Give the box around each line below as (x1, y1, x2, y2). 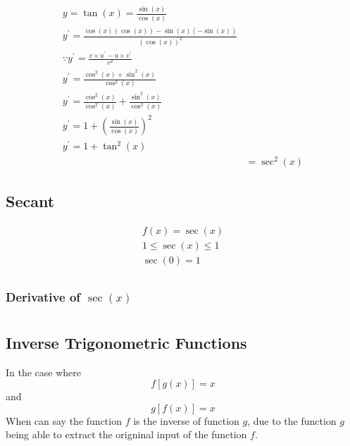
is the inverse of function (133, 413, 239, 428)
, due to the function (247, 413, 337, 428)
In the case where (6, 364, 82, 379)
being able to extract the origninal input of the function (6, 427, 247, 442)
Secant (6, 190, 55, 211)
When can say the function (6, 413, 122, 428)
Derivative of (6, 287, 81, 305)
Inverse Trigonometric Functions (6, 331, 247, 353)
